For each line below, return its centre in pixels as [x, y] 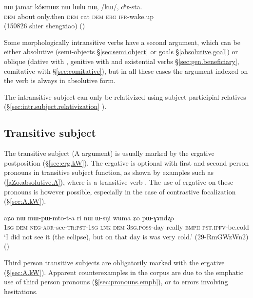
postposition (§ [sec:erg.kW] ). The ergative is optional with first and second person [126, 162]
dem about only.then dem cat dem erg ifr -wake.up [79, 16]
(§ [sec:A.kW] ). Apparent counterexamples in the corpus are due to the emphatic [124, 272]
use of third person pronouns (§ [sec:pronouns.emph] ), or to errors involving [116, 282]
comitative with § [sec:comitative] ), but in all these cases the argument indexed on [126, 71]
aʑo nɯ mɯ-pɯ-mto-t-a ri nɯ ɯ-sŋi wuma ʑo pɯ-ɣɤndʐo [89, 217]
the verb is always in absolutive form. [60, 80]
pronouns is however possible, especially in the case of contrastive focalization [120, 191]
